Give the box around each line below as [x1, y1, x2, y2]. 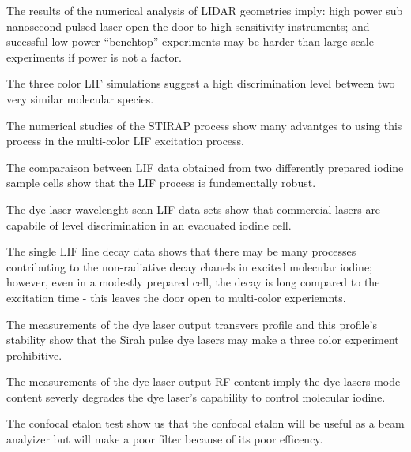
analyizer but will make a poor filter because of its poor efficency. [6, 431, 323, 447]
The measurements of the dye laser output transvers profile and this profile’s [6, 316, 377, 332]
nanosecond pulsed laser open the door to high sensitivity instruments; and [6, 17, 370, 34]
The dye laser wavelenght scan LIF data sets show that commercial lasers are [6, 200, 381, 217]
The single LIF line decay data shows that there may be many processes [6, 243, 356, 260]
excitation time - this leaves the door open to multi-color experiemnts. [6, 289, 346, 305]
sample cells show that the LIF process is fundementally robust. [6, 174, 316, 191]
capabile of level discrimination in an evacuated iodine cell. [6, 216, 292, 233]
